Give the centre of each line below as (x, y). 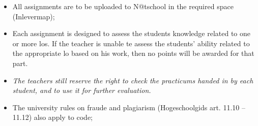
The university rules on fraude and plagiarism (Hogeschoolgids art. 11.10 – (129, 107)
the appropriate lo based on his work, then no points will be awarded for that (133, 53)
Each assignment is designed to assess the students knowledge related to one (132, 33)
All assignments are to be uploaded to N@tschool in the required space (123, 6)
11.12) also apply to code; (52, 117)
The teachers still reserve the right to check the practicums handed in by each (133, 80)
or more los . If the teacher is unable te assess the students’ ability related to (131, 43)
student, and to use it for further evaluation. (82, 90)
